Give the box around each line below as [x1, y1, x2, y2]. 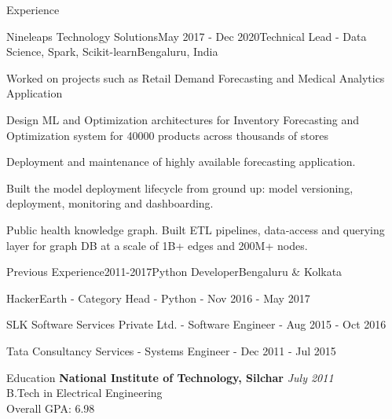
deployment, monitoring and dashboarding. [6, 195, 214, 211]
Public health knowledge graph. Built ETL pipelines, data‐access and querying [6, 221, 385, 237]
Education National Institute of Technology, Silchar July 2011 [6, 369, 334, 385]
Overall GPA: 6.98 [6, 399, 95, 416]
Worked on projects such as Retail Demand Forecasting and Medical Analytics [6, 69, 385, 86]
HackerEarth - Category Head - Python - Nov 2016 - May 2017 [6, 289, 310, 306]
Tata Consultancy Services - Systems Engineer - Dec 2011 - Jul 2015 [6, 342, 336, 358]
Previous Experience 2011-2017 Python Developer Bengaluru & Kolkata [6, 263, 343, 280]
